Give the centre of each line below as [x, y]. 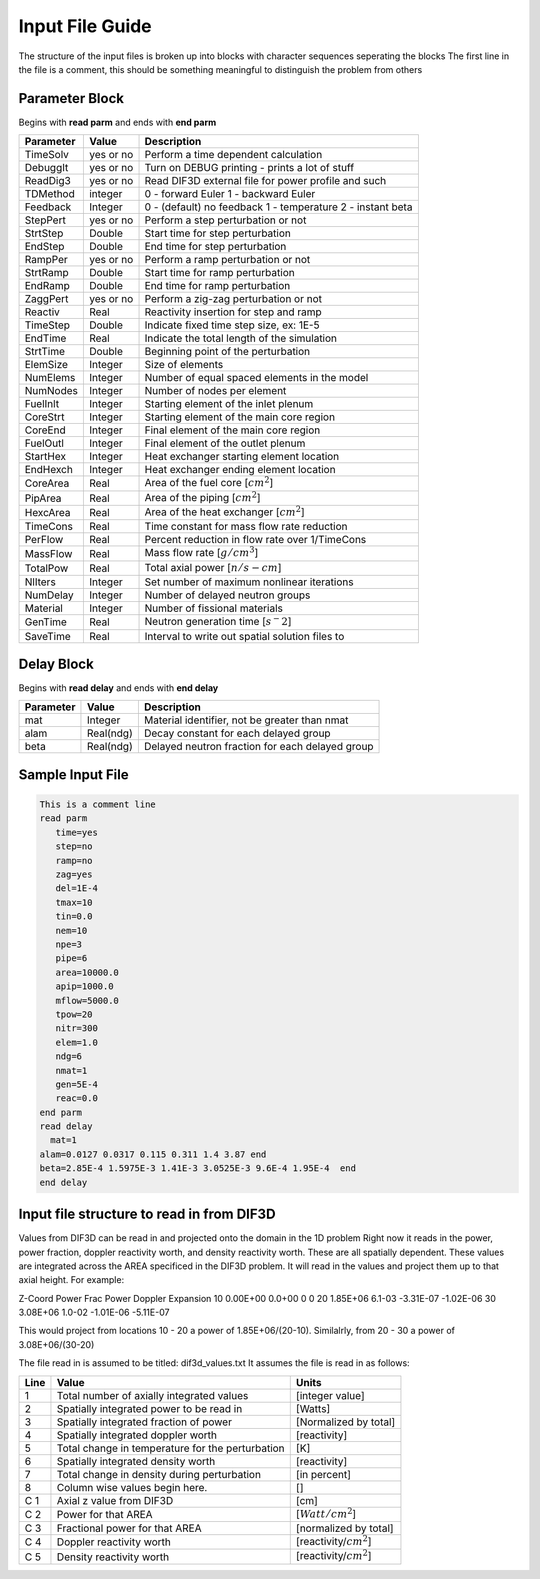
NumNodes [51, 391]
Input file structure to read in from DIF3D [147, 1214]
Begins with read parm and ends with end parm [117, 122]
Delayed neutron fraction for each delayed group [258, 747]
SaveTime [48, 636]
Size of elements [184, 365]
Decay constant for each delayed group [237, 733]
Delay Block [56, 664]
